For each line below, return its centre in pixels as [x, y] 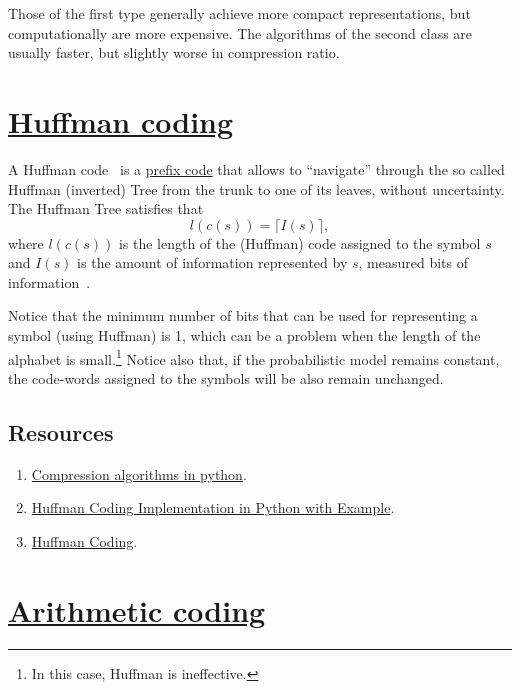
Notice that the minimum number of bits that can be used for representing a [243, 315]
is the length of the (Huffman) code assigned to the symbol [299, 242]
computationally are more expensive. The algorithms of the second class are [240, 32]
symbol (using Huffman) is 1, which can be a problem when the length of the [244, 335]
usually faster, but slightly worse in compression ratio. [174, 52]
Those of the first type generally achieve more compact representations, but [239, 13]
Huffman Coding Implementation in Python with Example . [213, 507]
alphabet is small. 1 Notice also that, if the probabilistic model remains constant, [254, 357]
